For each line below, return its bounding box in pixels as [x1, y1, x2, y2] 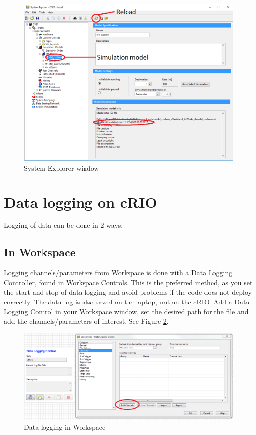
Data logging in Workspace [24, 421, 106, 432]
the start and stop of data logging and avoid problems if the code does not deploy [4, 287, 252, 297]
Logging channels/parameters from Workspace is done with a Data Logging [4, 267, 233, 278]
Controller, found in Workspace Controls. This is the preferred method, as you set [4, 277, 253, 287]
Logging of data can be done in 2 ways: [4, 220, 123, 230]
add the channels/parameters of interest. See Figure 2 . [4, 316, 169, 326]
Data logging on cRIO [4, 191, 157, 212]
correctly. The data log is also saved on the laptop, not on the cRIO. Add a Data [4, 297, 250, 307]
